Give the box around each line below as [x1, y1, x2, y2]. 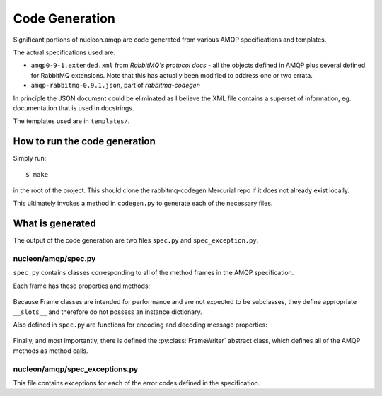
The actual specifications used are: [13, 48, 116, 57]
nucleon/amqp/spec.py [13, 254, 96, 264]
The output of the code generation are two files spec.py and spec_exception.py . [13, 236, 259, 245]
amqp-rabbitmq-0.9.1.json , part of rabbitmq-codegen [30, 81, 201, 90]
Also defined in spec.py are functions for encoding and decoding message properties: [13, 320, 268, 329]
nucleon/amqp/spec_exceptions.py [13, 364, 139, 374]
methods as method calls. [13, 346, 88, 355]
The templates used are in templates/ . [13, 117, 130, 125]
